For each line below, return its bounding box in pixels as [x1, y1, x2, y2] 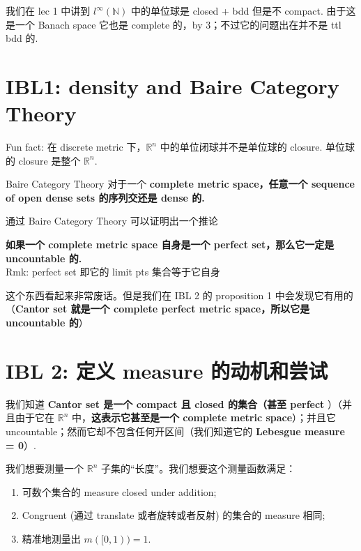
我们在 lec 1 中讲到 [6, 3, 91, 17]
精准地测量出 [22, 531, 81, 545]
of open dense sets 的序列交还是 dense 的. [6, 190, 205, 204]
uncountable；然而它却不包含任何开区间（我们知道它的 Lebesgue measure [6, 423, 345, 438]
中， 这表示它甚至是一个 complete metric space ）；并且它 [71, 410, 337, 425]
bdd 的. [6, 31, 38, 45]
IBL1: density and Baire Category [6, 71, 339, 100]
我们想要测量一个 [6, 461, 84, 476]
